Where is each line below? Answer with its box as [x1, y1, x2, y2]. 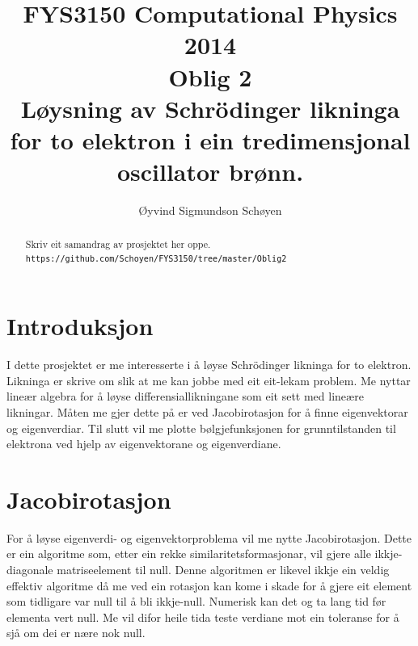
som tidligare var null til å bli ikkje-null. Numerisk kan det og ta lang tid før [6, 593, 386, 610]
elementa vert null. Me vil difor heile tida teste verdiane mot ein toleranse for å [6, 608, 399, 625]
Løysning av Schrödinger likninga [20, 91, 400, 124]
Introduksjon [6, 309, 154, 342]
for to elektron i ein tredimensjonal [10, 123, 411, 156]
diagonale [6, 561, 53, 578]
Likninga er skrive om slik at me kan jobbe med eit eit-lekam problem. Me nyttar [6, 371, 411, 388]
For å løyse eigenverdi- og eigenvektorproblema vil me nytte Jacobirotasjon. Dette [6, 529, 412, 546]
